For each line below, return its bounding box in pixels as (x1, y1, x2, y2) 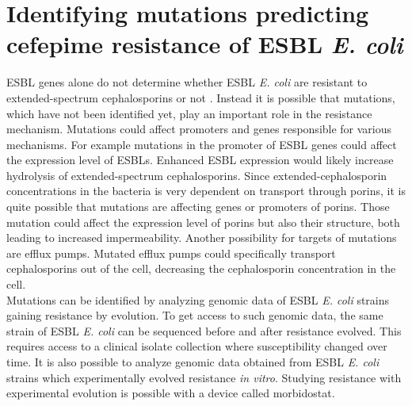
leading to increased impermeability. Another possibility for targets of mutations (6, 229, 397, 246)
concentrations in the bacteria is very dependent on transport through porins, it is (6, 182, 406, 199)
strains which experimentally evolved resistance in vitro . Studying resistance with (6, 369, 402, 385)
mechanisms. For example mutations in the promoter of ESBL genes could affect (6, 136, 397, 152)
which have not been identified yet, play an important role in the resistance (6, 105, 372, 121)
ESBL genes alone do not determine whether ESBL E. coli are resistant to (6, 74, 368, 90)
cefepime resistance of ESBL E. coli (6, 28, 403, 61)
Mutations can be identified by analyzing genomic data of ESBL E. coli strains (6, 291, 390, 308)
